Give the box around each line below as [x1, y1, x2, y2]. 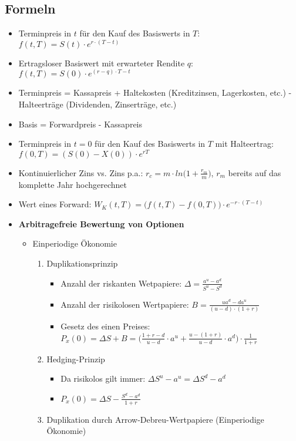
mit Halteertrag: [215, 137, 274, 150]
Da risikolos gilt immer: [60, 372, 146, 385]
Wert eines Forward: [18, 198, 92, 210]
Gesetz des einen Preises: [60, 319, 150, 332]
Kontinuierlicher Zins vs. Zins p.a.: [18, 166, 143, 179]
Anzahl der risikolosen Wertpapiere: [60, 298, 189, 310]
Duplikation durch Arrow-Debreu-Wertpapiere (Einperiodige [46, 413, 264, 425]
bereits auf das [228, 166, 281, 179]
